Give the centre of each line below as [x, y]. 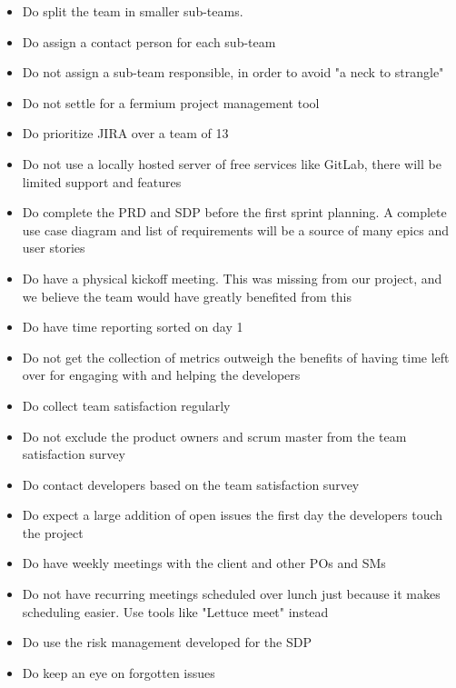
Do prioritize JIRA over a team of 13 [125, 133]
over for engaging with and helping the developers [161, 375]
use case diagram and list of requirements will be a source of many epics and [235, 229]
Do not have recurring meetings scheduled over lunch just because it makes [231, 594]
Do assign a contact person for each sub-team [149, 41]
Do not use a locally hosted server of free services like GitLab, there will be [232, 163]
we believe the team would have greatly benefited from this [187, 296]
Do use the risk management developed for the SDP [167, 642]
